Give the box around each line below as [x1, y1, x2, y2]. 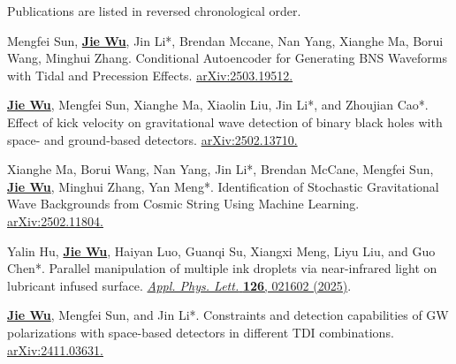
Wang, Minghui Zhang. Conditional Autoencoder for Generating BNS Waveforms [7, 49, 447, 67]
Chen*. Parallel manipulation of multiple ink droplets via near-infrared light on [7, 259, 437, 277]
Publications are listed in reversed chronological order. [7, 2, 301, 19]
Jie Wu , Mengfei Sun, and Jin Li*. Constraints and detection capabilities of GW [7, 306, 449, 324]
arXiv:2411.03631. [7, 340, 103, 359]
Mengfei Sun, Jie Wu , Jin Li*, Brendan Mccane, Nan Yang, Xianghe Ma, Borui [7, 31, 444, 49]
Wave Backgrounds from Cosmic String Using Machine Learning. [7, 194, 360, 213]
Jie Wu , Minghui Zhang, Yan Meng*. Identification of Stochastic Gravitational [7, 177, 439, 195]
